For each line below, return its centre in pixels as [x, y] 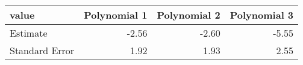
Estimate [29, 33]
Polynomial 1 [116, 15]
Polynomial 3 [262, 15]
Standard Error [42, 50]
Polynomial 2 [189, 15]
